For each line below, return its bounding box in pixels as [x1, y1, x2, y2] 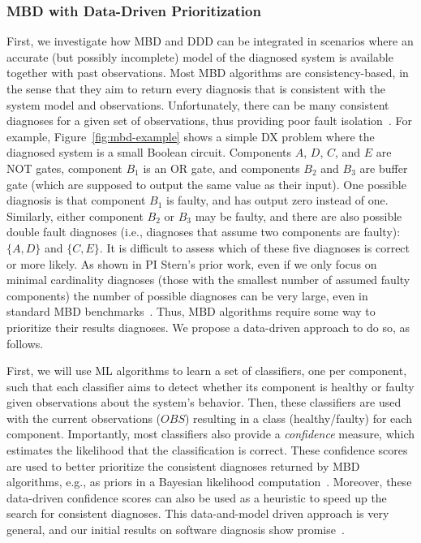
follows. [6, 334, 44, 351]
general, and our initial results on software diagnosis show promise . [6, 521, 345, 538]
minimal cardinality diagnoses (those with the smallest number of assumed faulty [6, 271, 410, 288]
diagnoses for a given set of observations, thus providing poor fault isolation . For [6, 112, 412, 129]
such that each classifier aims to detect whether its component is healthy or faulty [6, 377, 415, 394]
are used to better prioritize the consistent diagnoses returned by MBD [6, 457, 360, 474]
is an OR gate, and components [143, 159, 300, 176]
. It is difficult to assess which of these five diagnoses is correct [99, 239, 410, 256]
